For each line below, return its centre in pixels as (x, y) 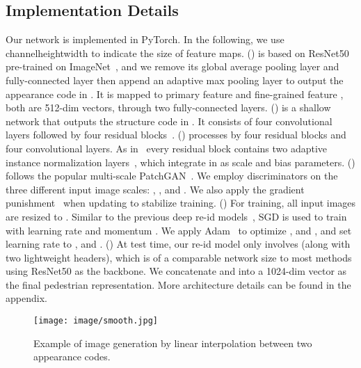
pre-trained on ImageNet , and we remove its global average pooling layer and (173, 66)
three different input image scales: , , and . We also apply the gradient (155, 189)
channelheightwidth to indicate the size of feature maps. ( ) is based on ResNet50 (177, 53)
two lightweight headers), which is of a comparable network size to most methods (179, 257)
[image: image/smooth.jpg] (96, 321)
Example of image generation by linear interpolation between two (173, 343)
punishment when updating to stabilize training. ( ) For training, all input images (181, 203)
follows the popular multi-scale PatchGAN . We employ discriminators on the (172, 176)
